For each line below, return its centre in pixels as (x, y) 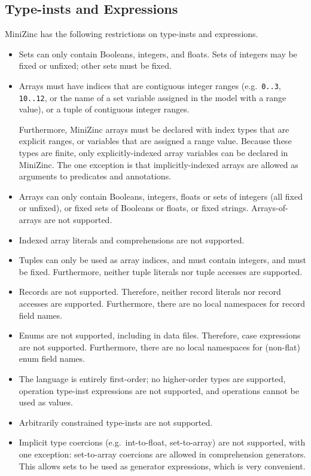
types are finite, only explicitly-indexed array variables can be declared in (153, 153)
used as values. (46, 402)
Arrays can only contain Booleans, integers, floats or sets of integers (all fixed (161, 196)
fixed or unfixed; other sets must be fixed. (95, 65)
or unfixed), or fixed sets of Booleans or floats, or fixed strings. (134, 208)
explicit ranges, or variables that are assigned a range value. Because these (155, 141)
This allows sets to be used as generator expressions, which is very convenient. (162, 466)
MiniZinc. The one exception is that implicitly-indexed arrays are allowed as (158, 164)
